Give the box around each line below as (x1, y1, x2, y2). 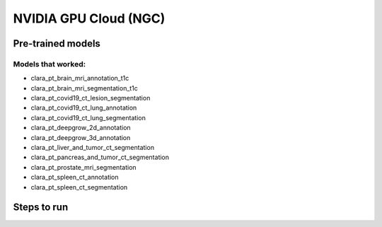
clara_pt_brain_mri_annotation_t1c (30, 74, 129, 83)
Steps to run (13, 202, 69, 214)
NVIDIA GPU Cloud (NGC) (13, 11, 166, 26)
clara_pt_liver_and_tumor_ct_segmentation (30, 144, 155, 152)
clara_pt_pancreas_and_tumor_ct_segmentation (30, 153, 170, 162)
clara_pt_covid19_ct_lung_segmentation (30, 113, 146, 122)
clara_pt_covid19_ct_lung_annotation (30, 103, 137, 112)
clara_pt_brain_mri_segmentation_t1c (30, 83, 138, 92)
